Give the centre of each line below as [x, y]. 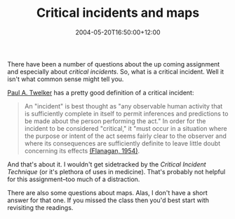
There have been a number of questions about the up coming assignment [114, 64]
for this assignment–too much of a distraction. [74, 179]
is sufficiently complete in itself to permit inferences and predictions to [126, 113]
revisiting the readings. [40, 207]
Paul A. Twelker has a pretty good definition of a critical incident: [101, 92]
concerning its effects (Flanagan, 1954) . [82, 150]
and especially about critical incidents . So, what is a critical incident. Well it [116, 71]
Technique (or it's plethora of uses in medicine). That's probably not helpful [116, 171]
